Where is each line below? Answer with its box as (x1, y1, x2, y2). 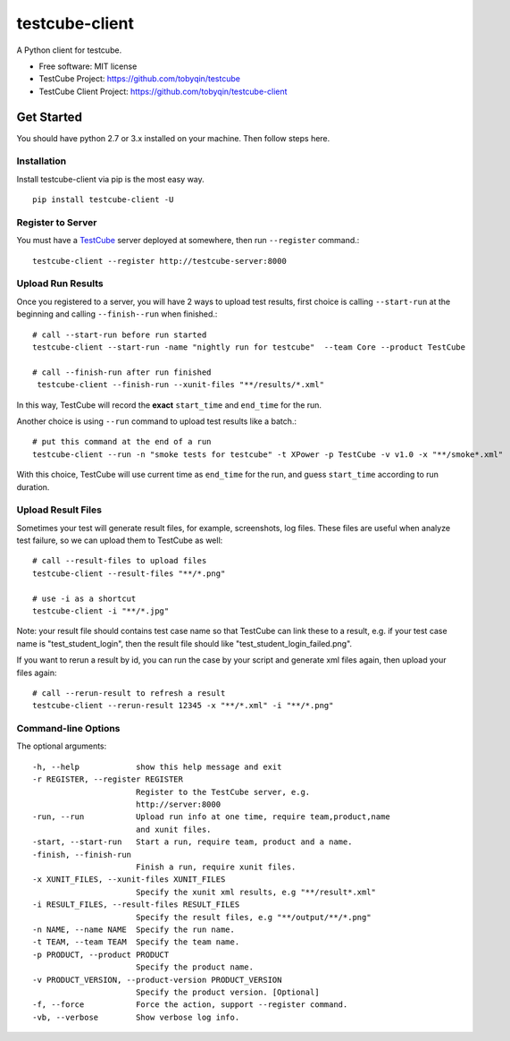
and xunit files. (135, 824, 212, 834)
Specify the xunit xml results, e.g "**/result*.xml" (135, 886, 377, 897)
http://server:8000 (135, 800, 222, 809)
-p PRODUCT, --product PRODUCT (32, 949, 170, 960)
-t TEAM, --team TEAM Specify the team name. (32, 937, 240, 947)
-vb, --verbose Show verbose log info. (32, 1011, 240, 1022)
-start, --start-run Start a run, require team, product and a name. (32, 837, 353, 847)
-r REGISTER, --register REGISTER (32, 774, 183, 784)
